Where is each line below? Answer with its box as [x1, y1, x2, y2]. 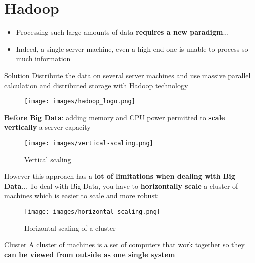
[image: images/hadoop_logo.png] [24, 98, 135, 105]
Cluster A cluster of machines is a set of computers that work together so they [4, 239, 245, 250]
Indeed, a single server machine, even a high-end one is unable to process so [16, 43, 248, 54]
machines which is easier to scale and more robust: [4, 190, 159, 201]
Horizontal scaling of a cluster [24, 222, 116, 233]
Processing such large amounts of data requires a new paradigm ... [16, 27, 229, 37]
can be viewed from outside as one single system [4, 249, 175, 259]
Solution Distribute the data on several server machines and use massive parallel [4, 70, 251, 80]
